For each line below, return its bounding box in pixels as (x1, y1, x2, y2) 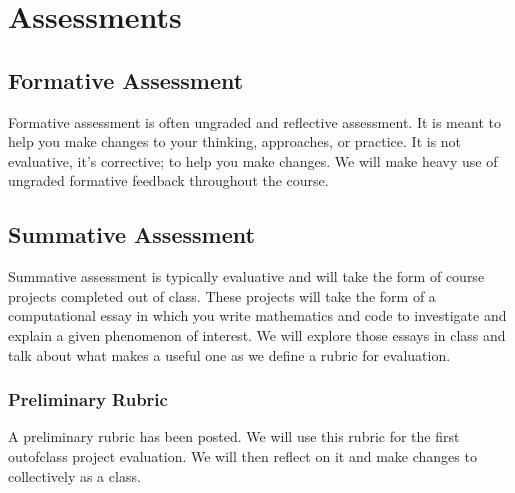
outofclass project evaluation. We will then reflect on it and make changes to (8, 445, 477, 466)
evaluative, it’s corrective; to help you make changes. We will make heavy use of (8, 150, 498, 171)
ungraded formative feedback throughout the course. (8, 170, 329, 191)
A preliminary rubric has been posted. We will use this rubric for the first (8, 426, 460, 447)
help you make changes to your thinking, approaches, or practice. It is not (8, 131, 462, 152)
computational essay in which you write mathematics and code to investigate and (8, 305, 507, 326)
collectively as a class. (8, 465, 141, 486)
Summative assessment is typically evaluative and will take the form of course (8, 266, 485, 287)
